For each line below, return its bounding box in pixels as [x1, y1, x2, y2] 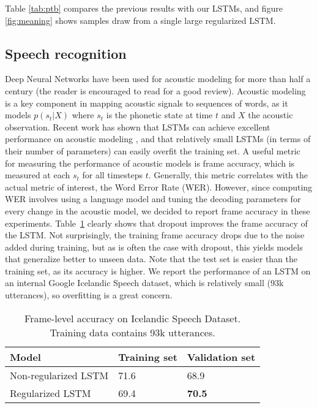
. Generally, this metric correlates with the [148, 168, 308, 181]
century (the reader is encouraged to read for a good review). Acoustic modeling [5, 84, 306, 97]
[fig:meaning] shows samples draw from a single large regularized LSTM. [5, 13, 276, 26]
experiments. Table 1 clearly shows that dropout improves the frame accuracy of [5, 216, 308, 229]
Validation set [187, 349, 256, 364]
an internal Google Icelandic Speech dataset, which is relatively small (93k [5, 276, 284, 289]
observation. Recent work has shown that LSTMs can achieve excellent [5, 120, 270, 133]
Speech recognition [5, 43, 127, 62]
